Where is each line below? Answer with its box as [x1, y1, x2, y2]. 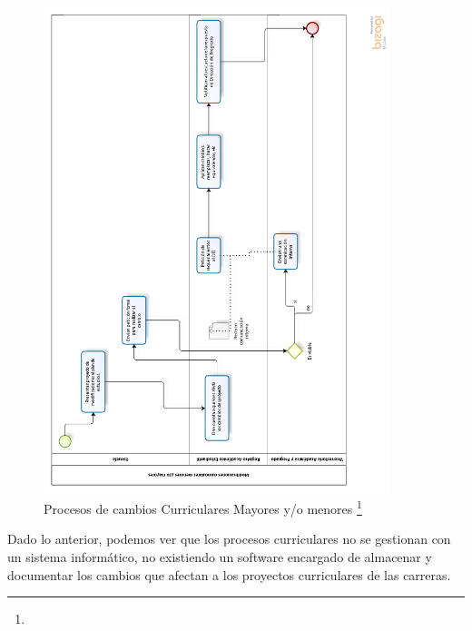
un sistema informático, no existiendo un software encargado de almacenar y [7, 547, 432, 566]
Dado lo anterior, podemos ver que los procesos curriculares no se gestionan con [7, 529, 451, 548]
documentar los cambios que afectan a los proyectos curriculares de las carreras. [7, 565, 451, 584]
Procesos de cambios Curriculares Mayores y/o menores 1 [44, 497, 362, 518]
